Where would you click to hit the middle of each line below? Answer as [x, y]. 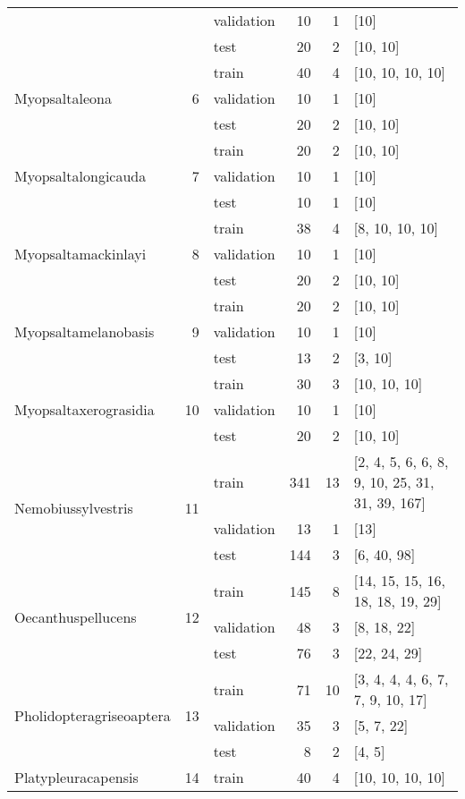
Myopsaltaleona [63, 98]
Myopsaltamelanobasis [85, 331]
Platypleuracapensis [76, 777]
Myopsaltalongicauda [80, 176]
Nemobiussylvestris [74, 508]
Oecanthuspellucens [76, 616]
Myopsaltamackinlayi [80, 254]
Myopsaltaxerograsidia [85, 409]
